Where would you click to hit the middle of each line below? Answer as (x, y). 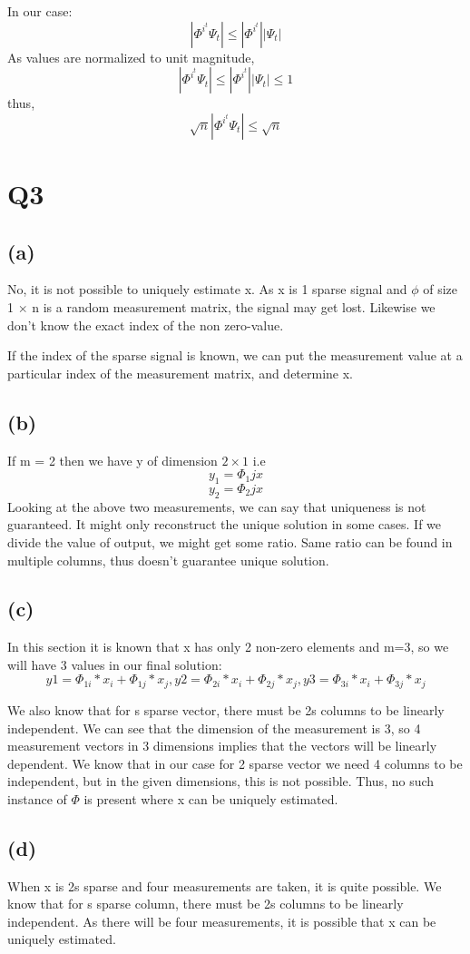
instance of (37, 798)
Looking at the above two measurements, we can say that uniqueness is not (217, 506)
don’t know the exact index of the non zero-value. (146, 325)
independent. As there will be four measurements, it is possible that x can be (222, 921)
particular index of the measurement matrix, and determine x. (181, 373)
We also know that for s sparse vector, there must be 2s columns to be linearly (226, 709)
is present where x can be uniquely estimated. (211, 798)
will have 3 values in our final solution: (115, 664)
